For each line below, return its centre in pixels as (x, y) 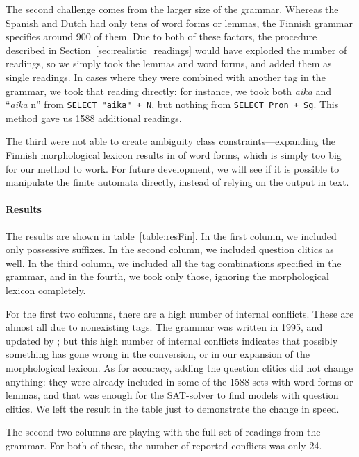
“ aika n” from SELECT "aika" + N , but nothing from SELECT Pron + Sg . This (172, 104)
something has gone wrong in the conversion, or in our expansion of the (158, 354)
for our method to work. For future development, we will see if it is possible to (173, 168)
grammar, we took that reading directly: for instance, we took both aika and (169, 90)
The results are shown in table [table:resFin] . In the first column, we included (171, 235)
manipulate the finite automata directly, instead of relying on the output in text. (177, 182)
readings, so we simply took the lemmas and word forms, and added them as (169, 63)
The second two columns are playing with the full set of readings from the (163, 432)
